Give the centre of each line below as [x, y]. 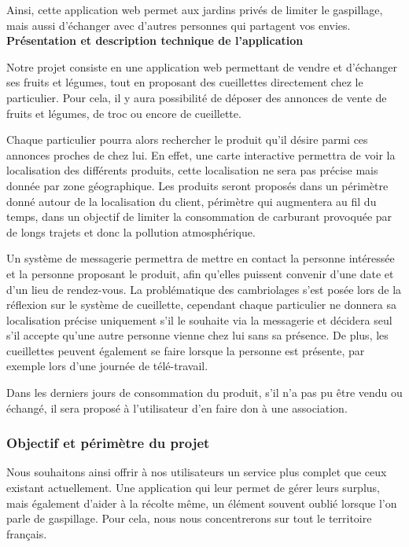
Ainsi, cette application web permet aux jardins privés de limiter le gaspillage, [195, 9]
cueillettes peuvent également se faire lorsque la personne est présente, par [186, 350]
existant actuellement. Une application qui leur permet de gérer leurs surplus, [193, 488]
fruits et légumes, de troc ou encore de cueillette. [124, 113]
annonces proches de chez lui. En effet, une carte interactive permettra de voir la [201, 154]
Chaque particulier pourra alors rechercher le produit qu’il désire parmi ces [187, 140]
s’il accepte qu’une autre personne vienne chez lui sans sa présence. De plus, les [197, 335]
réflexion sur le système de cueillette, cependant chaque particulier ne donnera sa [201, 305]
